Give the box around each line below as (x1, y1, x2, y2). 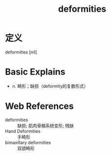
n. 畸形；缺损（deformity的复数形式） (12, 83, 89, 89)
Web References (5, 101, 74, 112)
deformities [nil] (5, 49, 37, 55)
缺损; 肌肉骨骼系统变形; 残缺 (17, 123, 74, 129)
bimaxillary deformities (5, 139, 51, 145)
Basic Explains (5, 66, 66, 78)
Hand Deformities (5, 128, 41, 134)
